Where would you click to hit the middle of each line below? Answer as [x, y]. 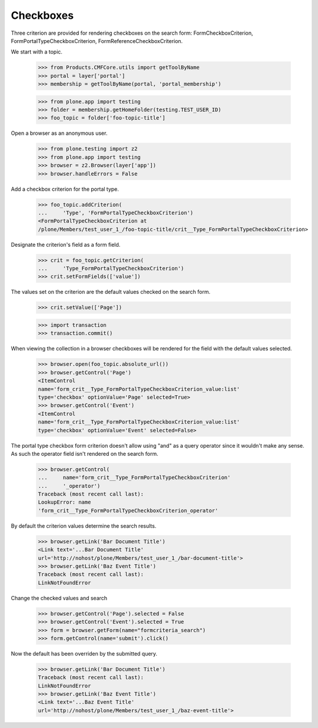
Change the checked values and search [59, 598]
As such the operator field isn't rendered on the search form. [85, 454]
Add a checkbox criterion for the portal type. [65, 189]
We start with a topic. [37, 52]
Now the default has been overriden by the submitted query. [84, 653]
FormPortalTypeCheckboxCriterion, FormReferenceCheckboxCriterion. [97, 41]
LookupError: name [64, 502]
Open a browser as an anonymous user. [59, 133]
